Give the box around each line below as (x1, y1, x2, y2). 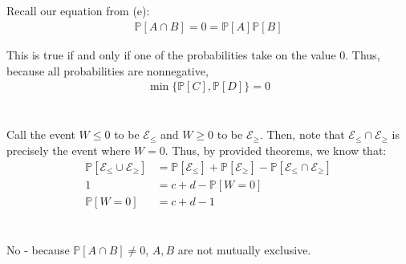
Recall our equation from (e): (6, 2, 150, 19)
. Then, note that (259, 126, 345, 143)
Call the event (6, 126, 75, 143)
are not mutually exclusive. (177, 241, 311, 258)
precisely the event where (6, 142, 131, 159)
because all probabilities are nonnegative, (6, 62, 209, 79)
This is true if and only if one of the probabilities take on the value (6, 47, 336, 63)
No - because (6, 241, 70, 258)
